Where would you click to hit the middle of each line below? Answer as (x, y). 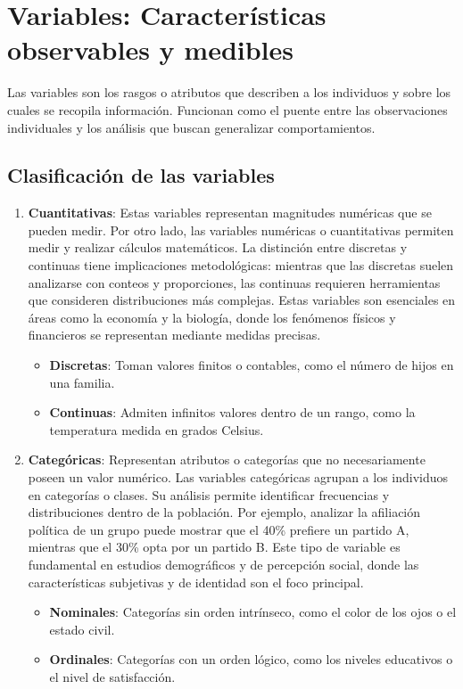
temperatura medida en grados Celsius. (157, 429)
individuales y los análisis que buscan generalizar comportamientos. (191, 127)
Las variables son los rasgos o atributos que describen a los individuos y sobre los (229, 92)
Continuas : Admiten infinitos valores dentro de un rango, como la (232, 412)
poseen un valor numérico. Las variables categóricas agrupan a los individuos (238, 477)
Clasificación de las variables (141, 175)
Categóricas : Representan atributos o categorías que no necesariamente (227, 459)
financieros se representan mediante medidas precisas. (174, 335)
